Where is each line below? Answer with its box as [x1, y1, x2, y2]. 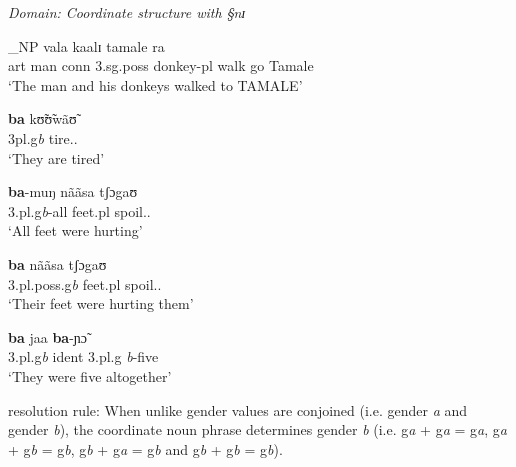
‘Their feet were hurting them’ [8, 293, 194, 314]
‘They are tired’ [8, 147, 105, 168]
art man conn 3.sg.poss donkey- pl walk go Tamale [8, 55, 314, 76]
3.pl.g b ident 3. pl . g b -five [8, 346, 159, 367]
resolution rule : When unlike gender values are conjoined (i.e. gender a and [8, 399, 468, 420]
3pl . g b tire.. [8, 127, 78, 148]
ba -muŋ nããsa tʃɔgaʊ [8, 181, 138, 202]
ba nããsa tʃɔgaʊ [8, 253, 107, 274]
